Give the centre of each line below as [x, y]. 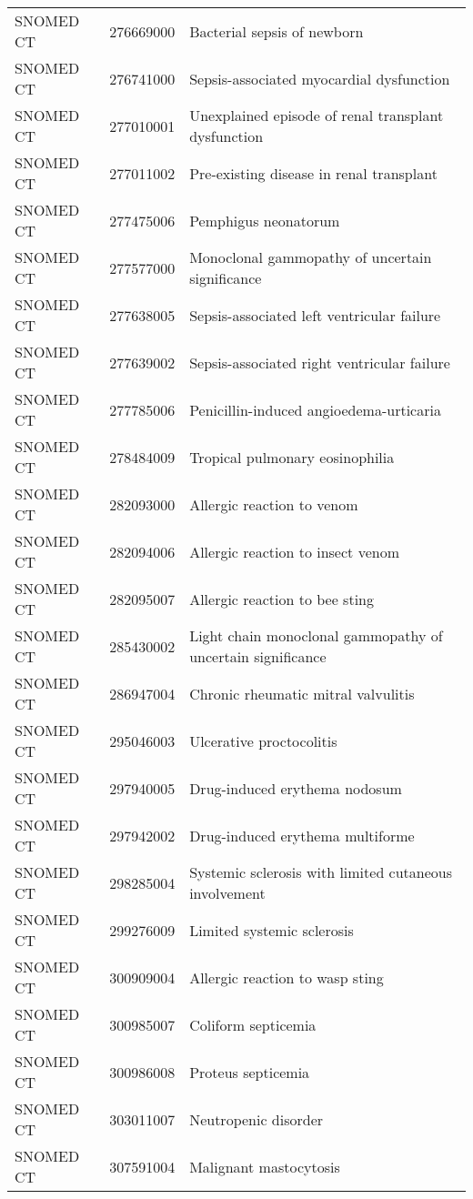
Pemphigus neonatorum [265, 220]
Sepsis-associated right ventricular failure [320, 362]
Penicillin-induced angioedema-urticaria [315, 409]
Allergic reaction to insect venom [294, 551]
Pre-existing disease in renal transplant [313, 173]
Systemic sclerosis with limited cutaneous [321, 872]
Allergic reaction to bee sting [282, 599]
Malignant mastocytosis [265, 1166]
